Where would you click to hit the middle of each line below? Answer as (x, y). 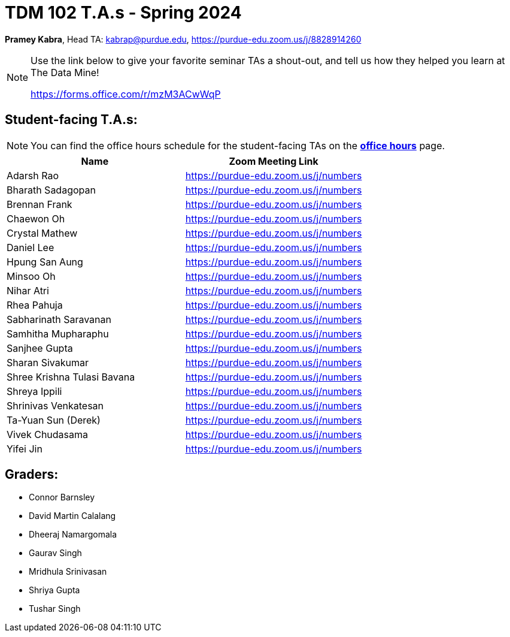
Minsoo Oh (31, 276)
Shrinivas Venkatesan (55, 405)
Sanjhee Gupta (40, 348)
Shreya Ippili (34, 391)
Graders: (32, 475)
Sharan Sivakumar (48, 362)
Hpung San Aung (45, 262)
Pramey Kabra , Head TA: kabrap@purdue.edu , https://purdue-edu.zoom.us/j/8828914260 (183, 39)
